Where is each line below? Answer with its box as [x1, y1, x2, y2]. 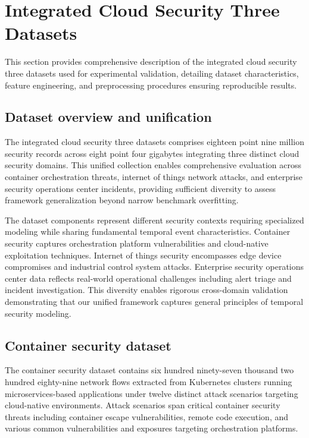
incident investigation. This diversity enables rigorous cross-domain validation [5, 283, 288, 296]
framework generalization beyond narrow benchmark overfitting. [5, 194, 239, 206]
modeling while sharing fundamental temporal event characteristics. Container [5, 225, 291, 238]
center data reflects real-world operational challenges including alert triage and [5, 272, 292, 284]
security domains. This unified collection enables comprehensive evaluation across [5, 159, 302, 171]
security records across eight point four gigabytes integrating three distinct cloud [5, 147, 299, 159]
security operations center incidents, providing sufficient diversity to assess [5, 182, 276, 194]
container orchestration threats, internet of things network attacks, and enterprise [5, 171, 303, 183]
